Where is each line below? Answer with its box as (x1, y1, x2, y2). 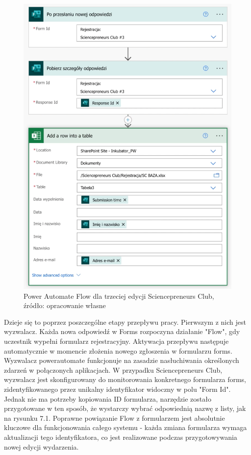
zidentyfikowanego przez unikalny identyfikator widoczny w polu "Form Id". (4, 383, 231, 394)
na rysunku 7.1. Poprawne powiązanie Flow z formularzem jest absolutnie (4, 412, 225, 423)
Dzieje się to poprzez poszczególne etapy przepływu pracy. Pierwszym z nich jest (4, 316, 246, 327)
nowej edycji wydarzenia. (4, 441, 79, 452)
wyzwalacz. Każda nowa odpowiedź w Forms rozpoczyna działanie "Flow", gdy (4, 326, 240, 336)
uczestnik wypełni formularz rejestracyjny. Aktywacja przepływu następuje (4, 335, 229, 346)
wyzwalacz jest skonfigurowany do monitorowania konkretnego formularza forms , (4, 374, 246, 384)
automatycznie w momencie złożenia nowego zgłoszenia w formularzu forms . (4, 345, 232, 356)
